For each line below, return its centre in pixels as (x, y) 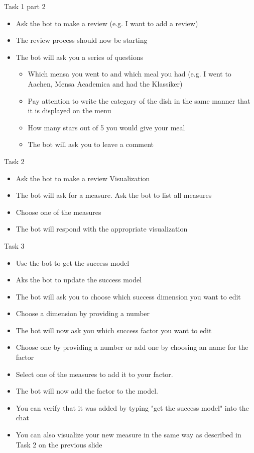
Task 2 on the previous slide (59, 444)
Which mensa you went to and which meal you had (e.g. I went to (130, 74)
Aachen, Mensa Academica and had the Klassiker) (105, 83)
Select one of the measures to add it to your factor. (94, 374)
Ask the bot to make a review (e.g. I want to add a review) (107, 23)
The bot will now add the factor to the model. (87, 391)
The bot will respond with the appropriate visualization (102, 229)
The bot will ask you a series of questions (79, 57)
